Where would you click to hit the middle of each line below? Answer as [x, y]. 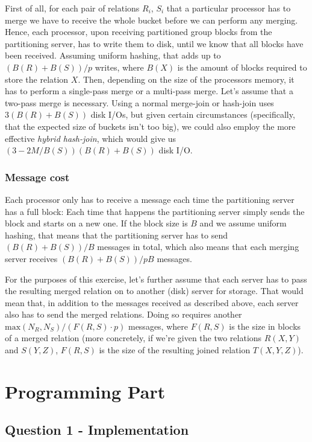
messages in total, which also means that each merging [198, 247]
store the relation [37, 79]
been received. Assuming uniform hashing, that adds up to [113, 55]
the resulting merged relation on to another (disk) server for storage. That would [154, 291]
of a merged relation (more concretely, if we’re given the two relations [133, 338]
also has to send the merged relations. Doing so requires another [123, 314]
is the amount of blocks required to [242, 67]
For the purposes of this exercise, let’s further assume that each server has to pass [156, 279]
